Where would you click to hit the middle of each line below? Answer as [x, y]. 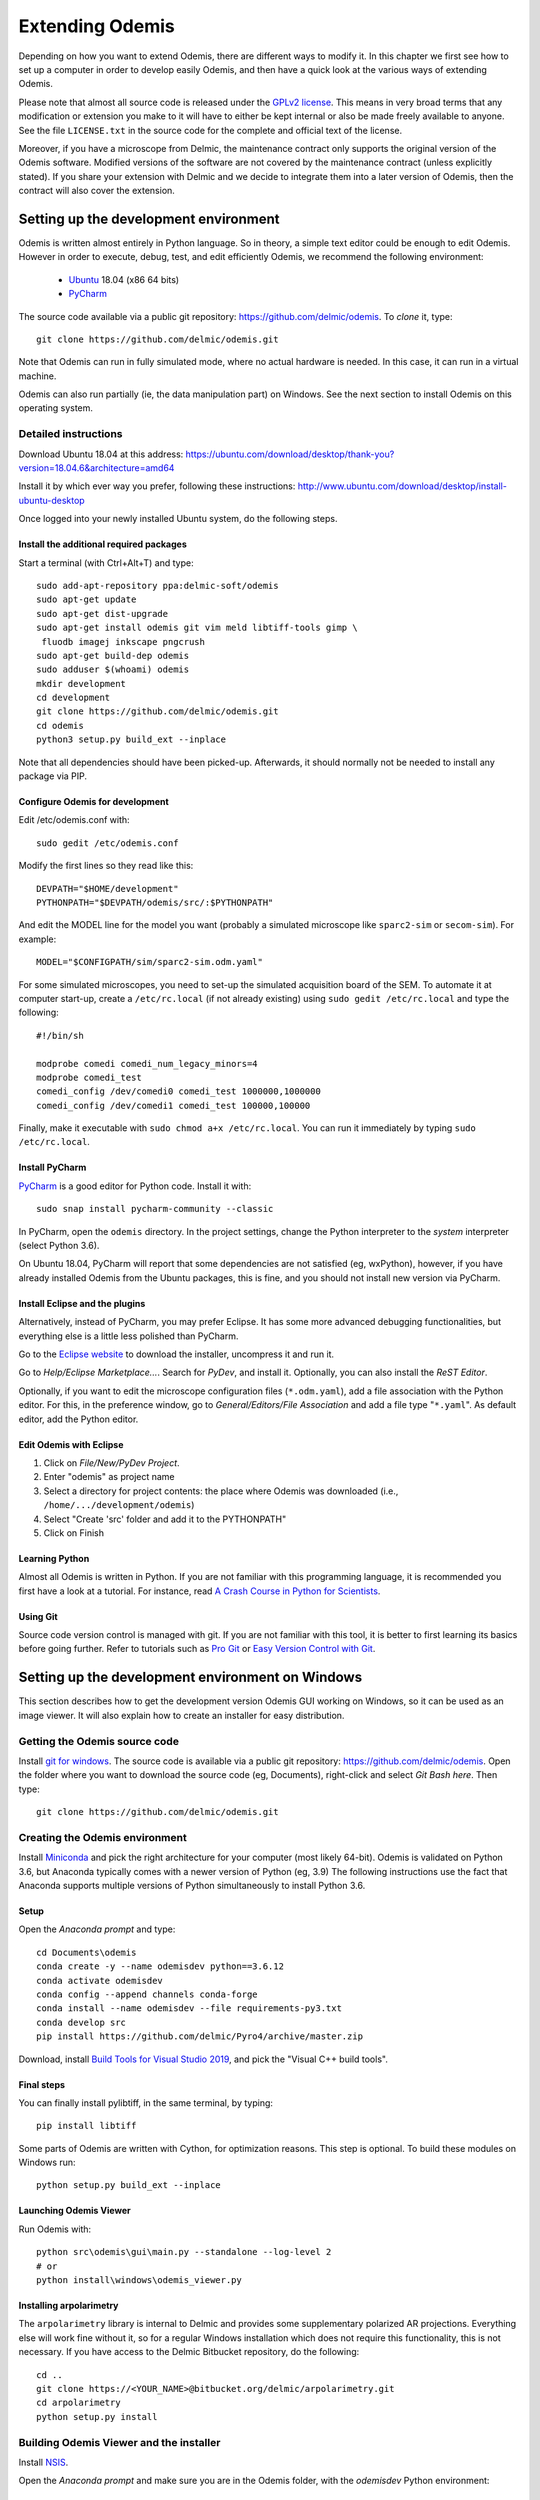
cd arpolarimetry [78, 2403]
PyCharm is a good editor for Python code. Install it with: [135, 1186]
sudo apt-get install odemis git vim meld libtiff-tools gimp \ [197, 628]
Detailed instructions [70, 434]
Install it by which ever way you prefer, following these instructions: [157, 486]
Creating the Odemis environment [102, 1837]
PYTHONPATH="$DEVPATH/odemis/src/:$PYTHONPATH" [155, 902]
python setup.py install [97, 2416]
